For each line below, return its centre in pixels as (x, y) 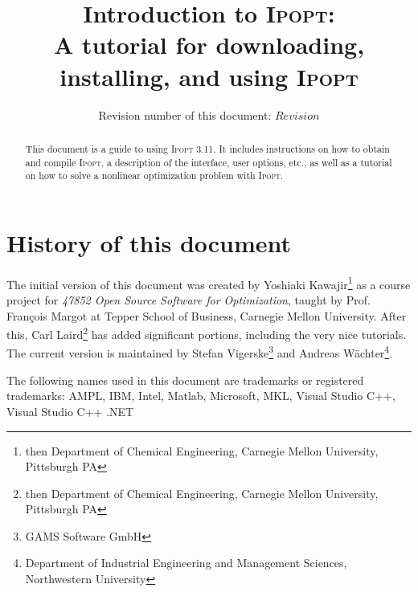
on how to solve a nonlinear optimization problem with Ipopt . (154, 176)
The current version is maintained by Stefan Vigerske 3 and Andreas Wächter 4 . (200, 352)
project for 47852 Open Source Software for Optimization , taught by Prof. (189, 300)
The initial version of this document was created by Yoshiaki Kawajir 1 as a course (209, 283)
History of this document (149, 242)
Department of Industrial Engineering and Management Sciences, (186, 563)
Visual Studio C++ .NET (70, 411)
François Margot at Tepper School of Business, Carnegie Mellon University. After (207, 315)
